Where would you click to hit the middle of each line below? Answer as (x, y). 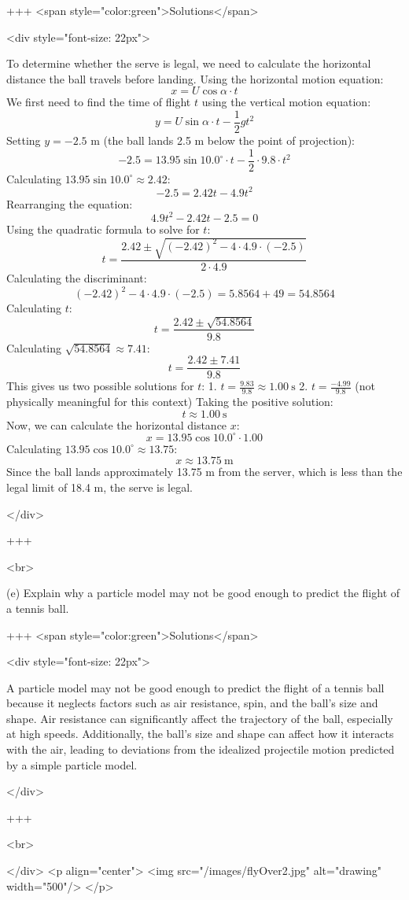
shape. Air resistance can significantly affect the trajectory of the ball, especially (200, 718)
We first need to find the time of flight (99, 102)
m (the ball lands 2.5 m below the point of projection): (223, 140)
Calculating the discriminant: (77, 278)
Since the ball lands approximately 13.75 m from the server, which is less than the (204, 472)
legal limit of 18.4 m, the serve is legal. (99, 487)
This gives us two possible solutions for (100, 386)
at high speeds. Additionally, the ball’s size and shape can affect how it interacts (200, 734)
